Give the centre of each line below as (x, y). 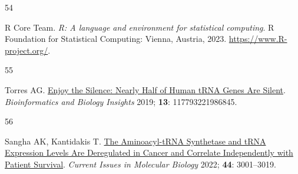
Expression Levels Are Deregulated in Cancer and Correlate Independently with (149, 152)
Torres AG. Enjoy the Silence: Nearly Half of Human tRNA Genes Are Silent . (145, 89)
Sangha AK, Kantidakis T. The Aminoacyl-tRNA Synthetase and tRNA (135, 141)
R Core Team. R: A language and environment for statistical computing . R (140, 27)
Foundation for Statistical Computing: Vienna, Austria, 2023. (116, 39)
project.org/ (27, 50)
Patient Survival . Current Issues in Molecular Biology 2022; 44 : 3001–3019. (140, 164)
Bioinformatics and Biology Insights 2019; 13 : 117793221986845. (121, 101)
